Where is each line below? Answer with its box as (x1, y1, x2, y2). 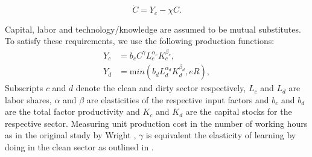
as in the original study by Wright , (5, 129, 136, 141)
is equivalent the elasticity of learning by (145, 129, 296, 141)
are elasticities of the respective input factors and (86, 93, 269, 106)
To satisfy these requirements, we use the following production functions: (5, 34, 275, 47)
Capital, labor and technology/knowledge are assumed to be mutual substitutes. (5, 22, 301, 35)
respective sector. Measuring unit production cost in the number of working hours (5, 117, 308, 129)
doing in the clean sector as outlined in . (5, 141, 154, 153)
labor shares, (5, 93, 52, 106)
